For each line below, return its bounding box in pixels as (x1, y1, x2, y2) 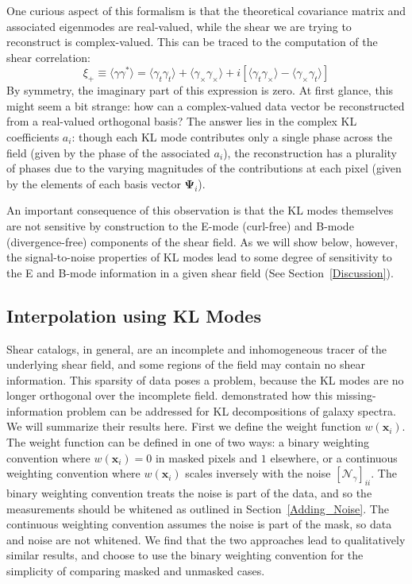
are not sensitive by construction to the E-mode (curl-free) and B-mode (6, 217, 354, 234)
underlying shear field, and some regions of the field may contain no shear (6, 356, 365, 373)
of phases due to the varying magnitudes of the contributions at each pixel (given (6, 160, 402, 176)
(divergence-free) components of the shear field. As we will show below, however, (6, 233, 399, 249)
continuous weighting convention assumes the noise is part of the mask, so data (6, 516, 392, 532)
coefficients (6, 128, 60, 145)
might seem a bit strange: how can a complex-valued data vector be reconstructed (6, 97, 405, 114)
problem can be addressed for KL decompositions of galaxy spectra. (66, 402, 396, 419)
